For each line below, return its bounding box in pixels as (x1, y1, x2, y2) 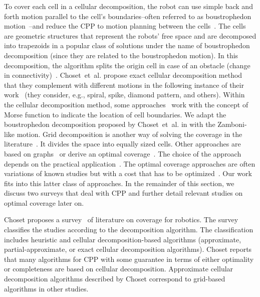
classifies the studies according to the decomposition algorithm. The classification (4, 224, 253, 235)
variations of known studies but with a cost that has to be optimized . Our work (4, 168, 252, 179)
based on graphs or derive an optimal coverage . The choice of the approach (4, 148, 241, 159)
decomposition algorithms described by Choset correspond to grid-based (4, 273, 225, 284)
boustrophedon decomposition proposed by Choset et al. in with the (4, 119, 215, 129)
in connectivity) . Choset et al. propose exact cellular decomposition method (4, 70, 242, 80)
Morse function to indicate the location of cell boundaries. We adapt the (4, 109, 226, 119)
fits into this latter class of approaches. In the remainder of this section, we (4, 178, 234, 188)
